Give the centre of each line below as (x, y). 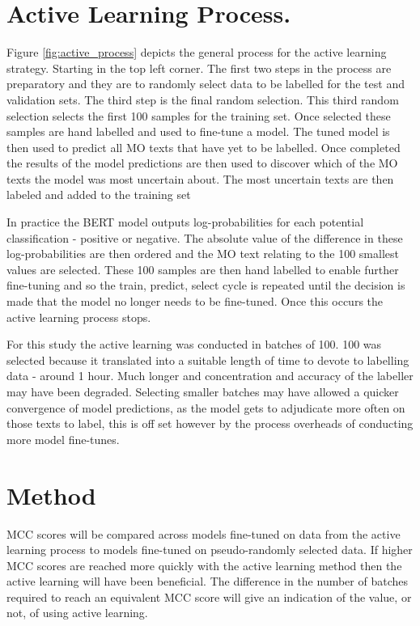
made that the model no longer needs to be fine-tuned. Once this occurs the (195, 301)
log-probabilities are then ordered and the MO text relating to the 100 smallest (203, 254)
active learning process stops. (79, 317)
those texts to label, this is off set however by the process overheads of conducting (210, 423)
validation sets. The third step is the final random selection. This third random (203, 99)
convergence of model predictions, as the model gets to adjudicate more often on (206, 407)
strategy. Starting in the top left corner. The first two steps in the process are (199, 68)
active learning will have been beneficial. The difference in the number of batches (208, 581)
